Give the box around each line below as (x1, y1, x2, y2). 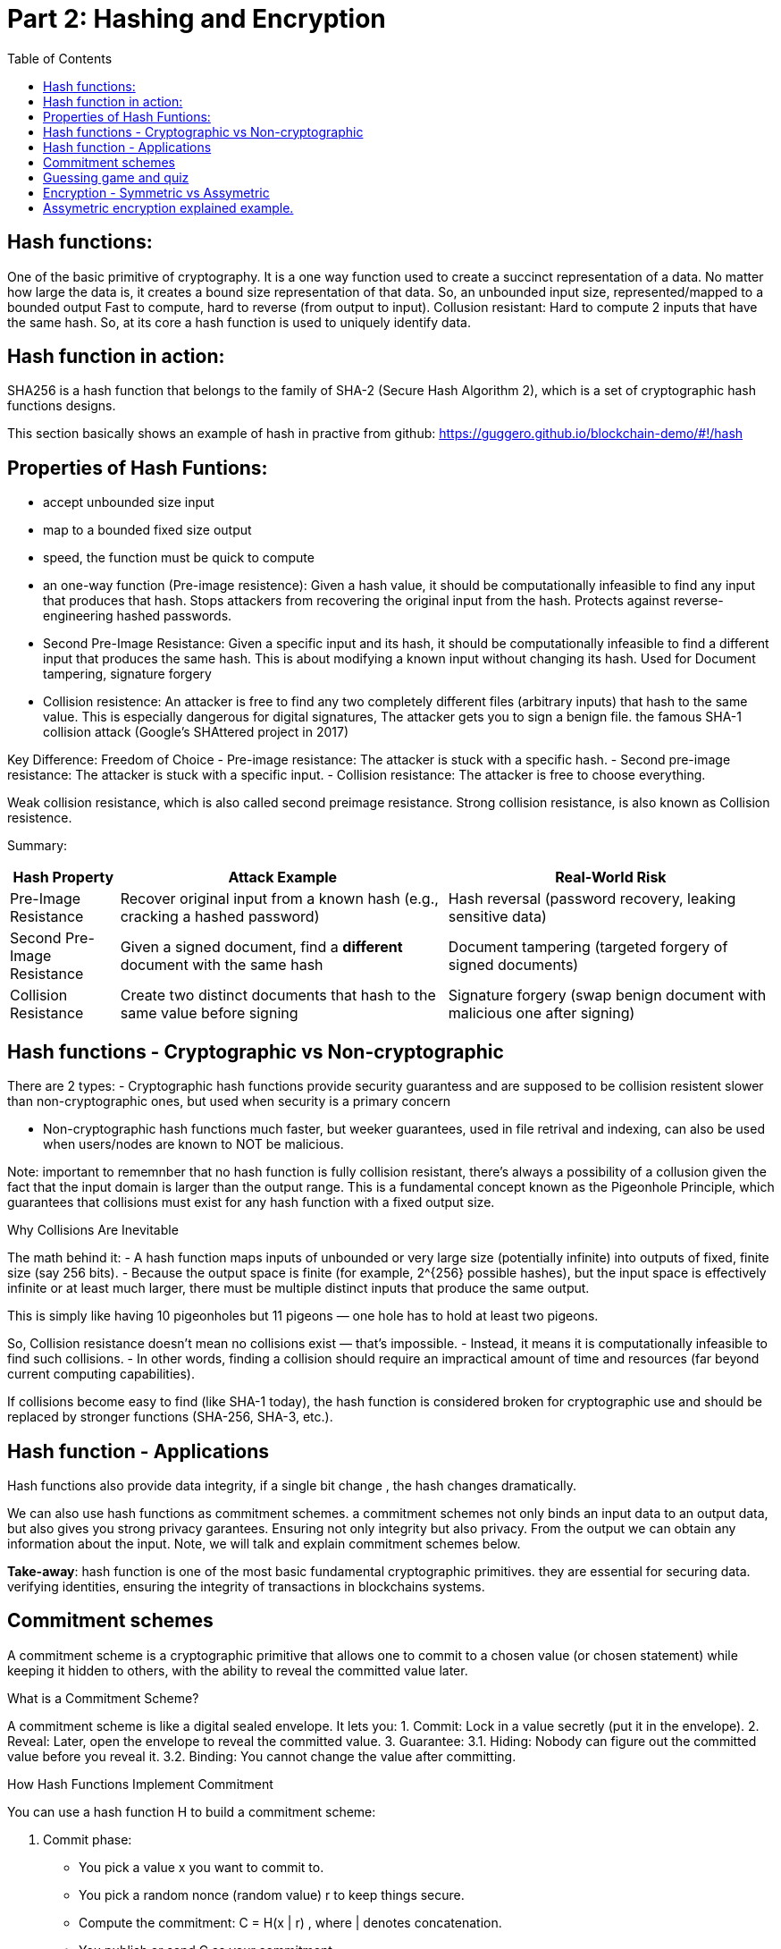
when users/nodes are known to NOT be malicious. (43, 1136, 344, 1152)
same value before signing (120, 1004, 298, 1023)
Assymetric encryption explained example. (43, 199, 294, 215)
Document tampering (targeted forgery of (448, 938, 728, 957)
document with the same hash (120, 956, 323, 974)
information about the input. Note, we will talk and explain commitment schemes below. (7, 1535, 521, 1551)
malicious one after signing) (448, 1004, 635, 1023)
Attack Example (228, 868, 338, 887)
